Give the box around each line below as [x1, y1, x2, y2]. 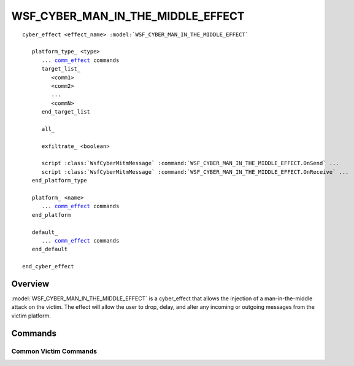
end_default [31, 246, 68, 253]
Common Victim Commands [11, 347, 98, 356]
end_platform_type [31, 177, 87, 184]
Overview [11, 278, 50, 289]
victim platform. [11, 312, 52, 319]
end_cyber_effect [22, 263, 74, 270]
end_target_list [41, 108, 91, 115]
